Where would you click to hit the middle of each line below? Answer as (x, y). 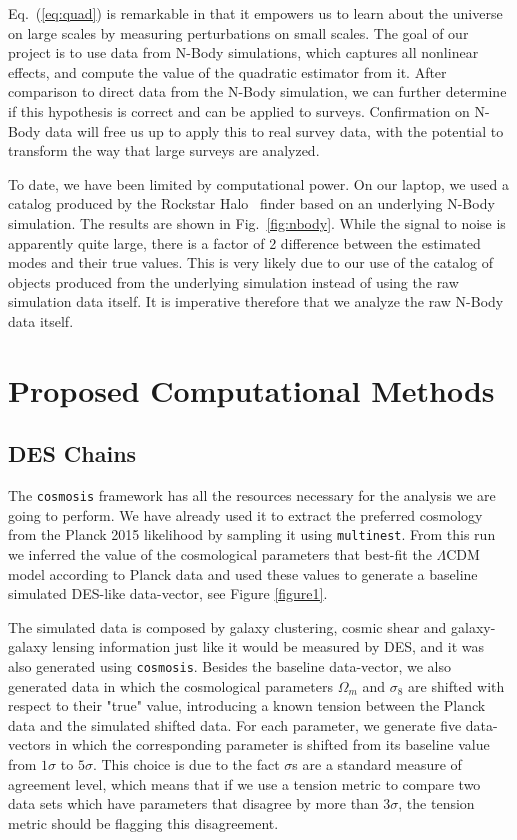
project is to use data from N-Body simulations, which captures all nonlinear (243, 52)
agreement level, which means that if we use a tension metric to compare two (244, 783)
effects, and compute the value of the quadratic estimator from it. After (227, 71)
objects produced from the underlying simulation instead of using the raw (233, 281)
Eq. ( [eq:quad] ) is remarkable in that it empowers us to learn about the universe (255, 13)
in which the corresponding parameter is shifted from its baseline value (272, 744)
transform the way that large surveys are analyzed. (164, 150)
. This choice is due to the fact (186, 763)
